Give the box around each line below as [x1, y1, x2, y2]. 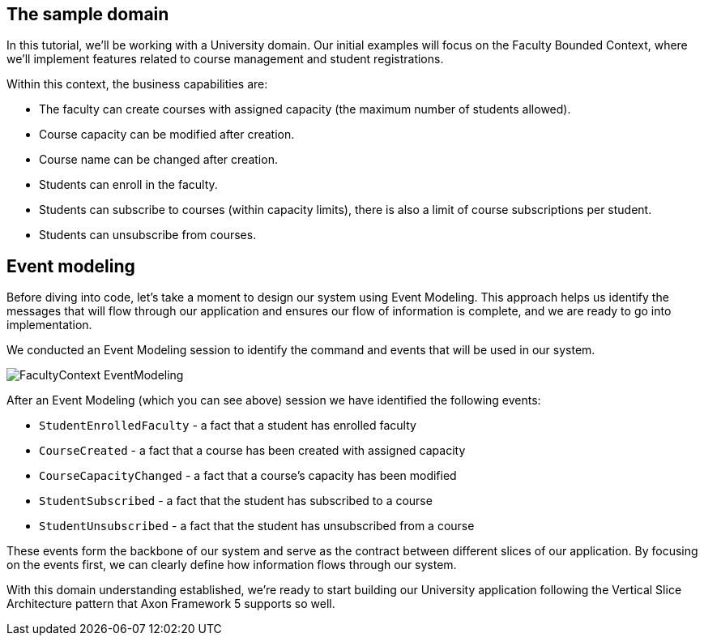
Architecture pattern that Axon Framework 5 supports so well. [6, 597, 335, 611]
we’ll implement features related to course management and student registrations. [6, 52, 444, 66]
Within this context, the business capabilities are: [6, 77, 268, 92]
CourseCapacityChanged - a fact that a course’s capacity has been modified [39, 469, 457, 483]
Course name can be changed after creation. [39, 152, 278, 167]
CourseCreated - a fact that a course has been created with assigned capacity [39, 443, 466, 458]
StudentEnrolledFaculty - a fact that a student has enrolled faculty [39, 418, 416, 433]
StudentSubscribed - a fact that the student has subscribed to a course [39, 494, 433, 508]
